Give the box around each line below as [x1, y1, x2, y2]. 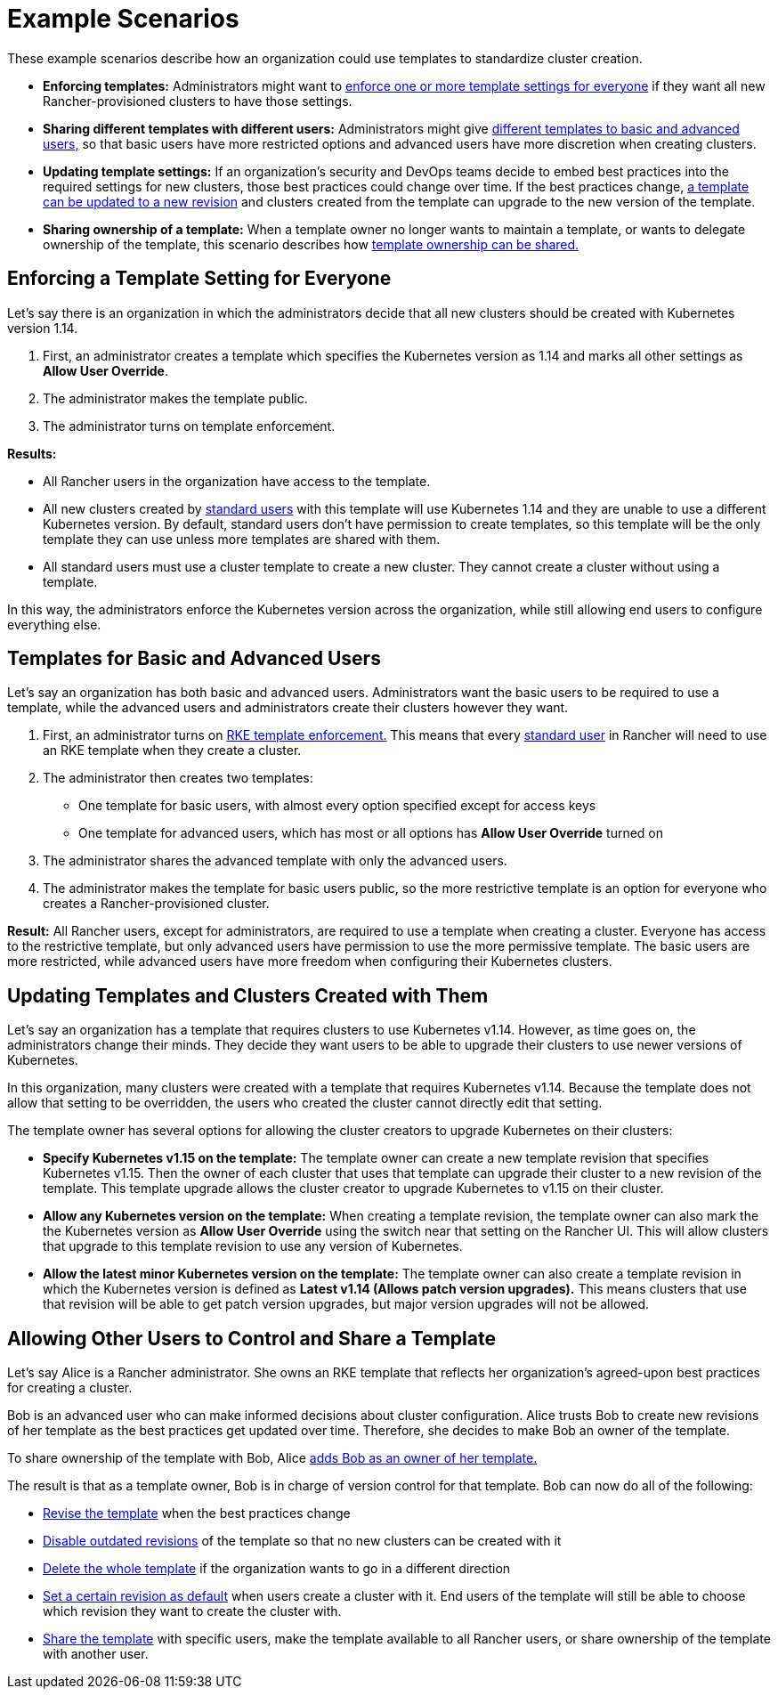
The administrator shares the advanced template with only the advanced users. [43, 853, 507, 869]
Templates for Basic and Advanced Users [7, 647, 381, 670]
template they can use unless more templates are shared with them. [43, 531, 441, 547]
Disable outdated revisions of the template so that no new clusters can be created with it [43, 1533, 562, 1549]
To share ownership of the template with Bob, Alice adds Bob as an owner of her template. [7, 1450, 538, 1466]
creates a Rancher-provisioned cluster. [43, 896, 270, 912]
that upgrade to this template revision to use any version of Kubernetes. [43, 1238, 463, 1254]
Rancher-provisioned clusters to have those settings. [43, 93, 353, 109]
